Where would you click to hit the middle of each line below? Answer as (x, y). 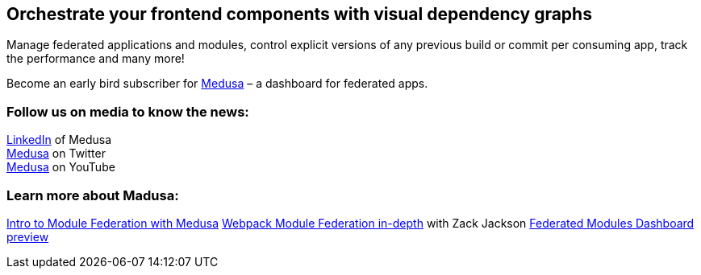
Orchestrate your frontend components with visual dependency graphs (299, 14)
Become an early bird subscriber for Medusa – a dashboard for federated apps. (217, 84)
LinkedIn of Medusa (59, 140)
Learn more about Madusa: (93, 195)
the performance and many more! (96, 59)
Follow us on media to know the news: (128, 111)
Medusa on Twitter (56, 154)
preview (28, 236)
